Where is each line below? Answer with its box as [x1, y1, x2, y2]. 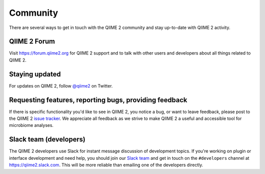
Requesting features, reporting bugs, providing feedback [9, 96, 187, 104]
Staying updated [9, 70, 61, 78]
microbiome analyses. [9, 122, 54, 128]
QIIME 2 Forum [9, 37, 55, 46]
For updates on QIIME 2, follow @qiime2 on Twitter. [9, 83, 113, 88]
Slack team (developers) [9, 135, 86, 144]
